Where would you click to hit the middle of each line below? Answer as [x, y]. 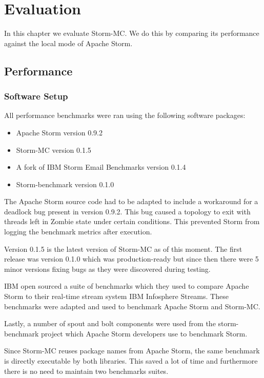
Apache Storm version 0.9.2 [59, 132]
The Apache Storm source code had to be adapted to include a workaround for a [131, 201]
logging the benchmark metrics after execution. [78, 232]
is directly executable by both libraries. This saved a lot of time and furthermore [131, 361]
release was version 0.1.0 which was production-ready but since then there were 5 [131, 259]
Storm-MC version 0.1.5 [54, 150]
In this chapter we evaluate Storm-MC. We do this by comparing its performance [132, 33]
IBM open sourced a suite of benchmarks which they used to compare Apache [127, 286]
